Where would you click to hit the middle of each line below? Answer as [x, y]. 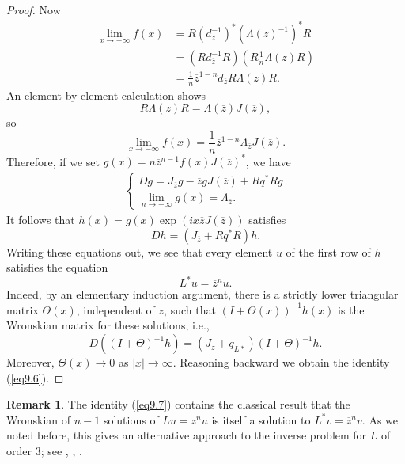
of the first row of [328, 251]
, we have [268, 161]
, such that [190, 309]
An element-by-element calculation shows [106, 95]
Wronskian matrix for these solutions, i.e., [108, 325]
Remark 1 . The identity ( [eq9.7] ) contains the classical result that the [178, 404]
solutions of [131, 419]
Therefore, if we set [53, 161]
